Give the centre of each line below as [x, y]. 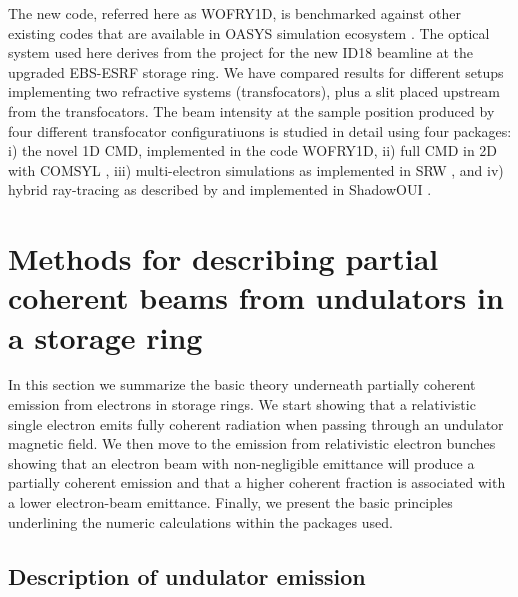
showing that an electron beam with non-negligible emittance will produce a [241, 462]
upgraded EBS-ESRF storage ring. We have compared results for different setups [256, 71]
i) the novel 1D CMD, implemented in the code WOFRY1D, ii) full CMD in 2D [253, 150]
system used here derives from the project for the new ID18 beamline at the [240, 52]
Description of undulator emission [187, 575]
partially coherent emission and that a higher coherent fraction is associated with [257, 482]
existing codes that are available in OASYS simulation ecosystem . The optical [249, 32]
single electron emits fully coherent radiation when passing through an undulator [256, 423]
